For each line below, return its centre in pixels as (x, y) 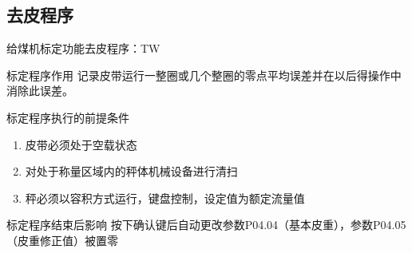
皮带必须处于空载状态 (81, 144)
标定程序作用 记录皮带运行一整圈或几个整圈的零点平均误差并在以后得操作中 (204, 75)
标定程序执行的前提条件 (68, 117)
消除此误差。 (40, 91)
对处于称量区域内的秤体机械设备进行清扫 (131, 171)
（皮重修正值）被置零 (62, 240)
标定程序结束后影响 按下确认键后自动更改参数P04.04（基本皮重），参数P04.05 (206, 225)
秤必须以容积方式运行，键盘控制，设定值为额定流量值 (165, 198)
